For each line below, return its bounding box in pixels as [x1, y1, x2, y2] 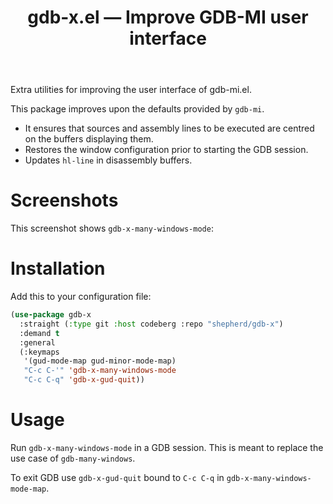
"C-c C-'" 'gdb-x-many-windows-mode [23, 366, 177, 376]
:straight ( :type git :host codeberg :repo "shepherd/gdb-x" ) [19, 319, 284, 329]
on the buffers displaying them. [24, 133, 154, 145]
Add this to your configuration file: [10, 291, 152, 303]
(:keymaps [19, 347, 60, 357]
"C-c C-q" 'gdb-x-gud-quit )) [23, 375, 145, 385]
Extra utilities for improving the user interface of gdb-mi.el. [10, 84, 252, 96]
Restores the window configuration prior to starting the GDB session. [24, 144, 309, 156]
